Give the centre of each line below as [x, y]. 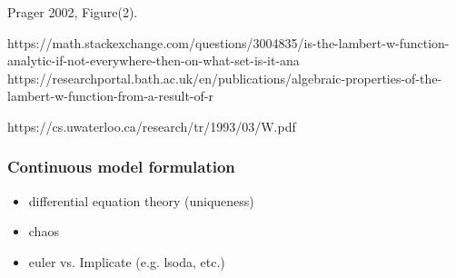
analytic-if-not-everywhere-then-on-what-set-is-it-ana [154, 60]
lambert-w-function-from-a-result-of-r [110, 96]
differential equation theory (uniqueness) [141, 200]
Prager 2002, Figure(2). [73, 12]
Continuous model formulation [121, 167]
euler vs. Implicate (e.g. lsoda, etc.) [127, 261]
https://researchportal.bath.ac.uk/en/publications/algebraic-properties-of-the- [225, 78]
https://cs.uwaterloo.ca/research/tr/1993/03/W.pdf [152, 126]
